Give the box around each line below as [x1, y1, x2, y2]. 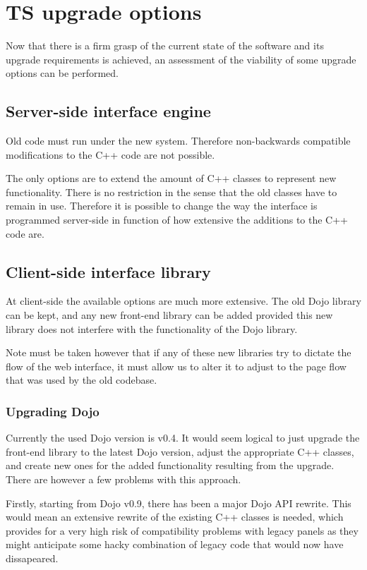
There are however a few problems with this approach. [6, 472, 241, 487]
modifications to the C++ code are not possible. [6, 147, 215, 162]
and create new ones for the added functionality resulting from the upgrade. [6, 458, 335, 473]
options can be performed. [6, 66, 119, 80]
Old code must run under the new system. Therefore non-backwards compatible [6, 133, 351, 148]
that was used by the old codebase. [6, 372, 157, 387]
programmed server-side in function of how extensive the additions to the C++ [6, 212, 349, 227]
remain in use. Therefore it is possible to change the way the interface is [6, 198, 318, 213]
